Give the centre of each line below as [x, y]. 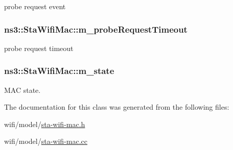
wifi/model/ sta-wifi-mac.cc [46, 141]
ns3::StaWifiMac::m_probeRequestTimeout [96, 29]
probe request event [35, 6]
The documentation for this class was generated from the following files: [117, 107]
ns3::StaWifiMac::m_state [59, 71]
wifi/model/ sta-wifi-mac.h [45, 124]
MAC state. [22, 90]
